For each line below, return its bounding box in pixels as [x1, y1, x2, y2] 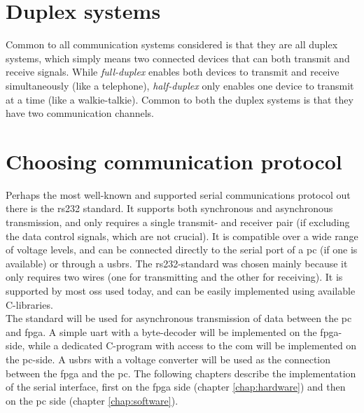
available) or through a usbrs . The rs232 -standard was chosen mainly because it [6, 255, 348, 270]
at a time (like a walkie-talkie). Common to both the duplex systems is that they [6, 92, 353, 106]
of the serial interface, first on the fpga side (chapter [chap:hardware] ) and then [6, 379, 346, 394]
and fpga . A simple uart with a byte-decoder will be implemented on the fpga [6, 324, 339, 339]
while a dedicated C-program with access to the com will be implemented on [27, 338, 357, 353]
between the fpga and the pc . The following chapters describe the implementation [6, 365, 356, 380]
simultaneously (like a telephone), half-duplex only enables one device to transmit [6, 78, 354, 92]
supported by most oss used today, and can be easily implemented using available [6, 283, 356, 297]
